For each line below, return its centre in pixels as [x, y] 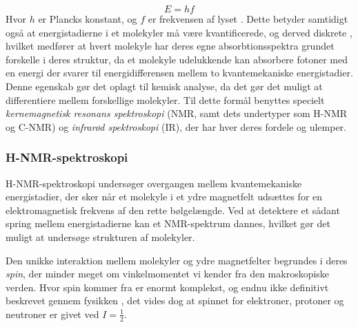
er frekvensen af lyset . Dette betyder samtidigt [248, 19]
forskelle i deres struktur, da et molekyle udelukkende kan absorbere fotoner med [177, 59]
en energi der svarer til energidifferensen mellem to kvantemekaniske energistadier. [179, 73]
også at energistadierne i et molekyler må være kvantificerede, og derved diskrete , [179, 32]
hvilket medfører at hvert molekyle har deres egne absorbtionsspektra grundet [170, 46]
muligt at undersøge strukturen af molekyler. [100, 236]
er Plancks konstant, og [88, 19]
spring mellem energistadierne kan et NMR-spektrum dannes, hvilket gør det [168, 223]
